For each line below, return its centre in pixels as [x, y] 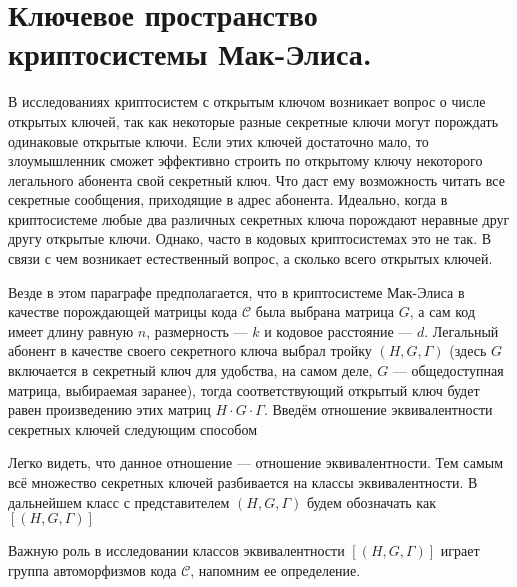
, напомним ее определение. [275, 569]
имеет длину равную [71, 330]
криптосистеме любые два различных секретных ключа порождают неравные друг [259, 218]
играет [460, 550]
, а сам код [442, 311]
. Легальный [461, 330]
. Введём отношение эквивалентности [378, 409]
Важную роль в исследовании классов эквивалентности [176, 550]
